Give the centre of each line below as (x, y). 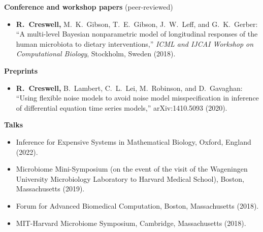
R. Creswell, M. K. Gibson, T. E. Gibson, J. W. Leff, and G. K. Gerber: (137, 24)
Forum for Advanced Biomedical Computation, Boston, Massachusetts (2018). (137, 205)
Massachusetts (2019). (50, 189)
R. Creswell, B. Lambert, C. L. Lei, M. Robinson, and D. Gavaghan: (129, 88)
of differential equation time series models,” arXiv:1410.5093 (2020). (122, 107)
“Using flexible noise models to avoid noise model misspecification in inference (137, 98)
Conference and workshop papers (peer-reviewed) (89, 7)
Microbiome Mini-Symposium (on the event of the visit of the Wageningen (132, 169)
